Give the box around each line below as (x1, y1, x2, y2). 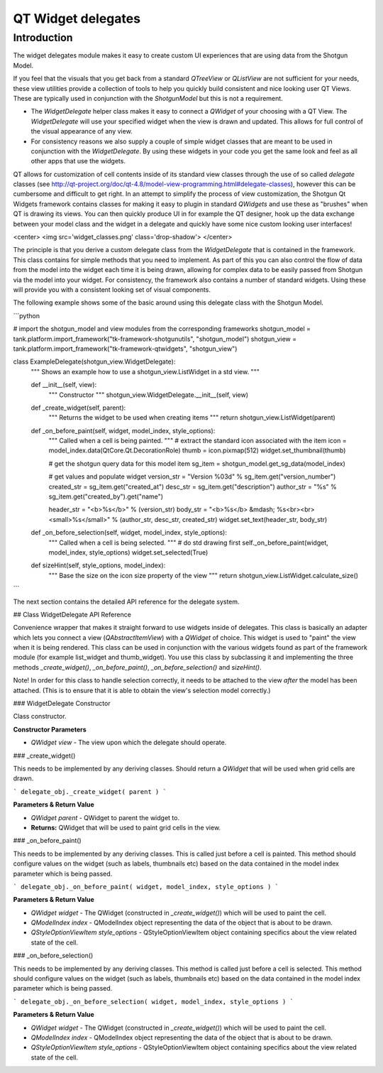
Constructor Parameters (13, 725, 87, 734)
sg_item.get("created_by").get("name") (48, 492, 163, 501)
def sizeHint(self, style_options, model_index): (30, 561, 166, 570)
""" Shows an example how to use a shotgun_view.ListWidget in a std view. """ (30, 367, 260, 376)
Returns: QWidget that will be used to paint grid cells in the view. (30, 823, 221, 832)
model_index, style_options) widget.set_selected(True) (48, 548, 209, 557)
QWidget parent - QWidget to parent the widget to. (30, 813, 180, 822)
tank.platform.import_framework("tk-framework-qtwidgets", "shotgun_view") (13, 344, 238, 353)
